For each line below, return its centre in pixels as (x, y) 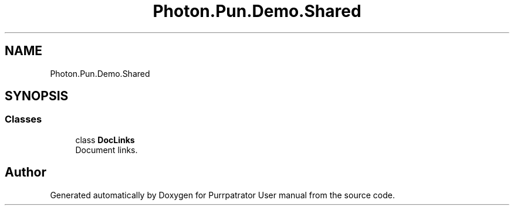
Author (26, 172)
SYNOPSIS (37, 96)
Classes (23, 119)
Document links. (106, 150)
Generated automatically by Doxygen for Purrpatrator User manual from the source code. (222, 195)
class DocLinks (105, 140)
